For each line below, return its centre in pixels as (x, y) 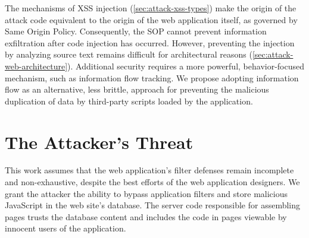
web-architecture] (36, 66)
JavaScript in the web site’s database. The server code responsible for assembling (153, 205)
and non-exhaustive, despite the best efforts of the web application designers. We (152, 182)
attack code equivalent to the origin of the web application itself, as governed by (151, 19)
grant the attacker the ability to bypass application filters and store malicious (146, 193)
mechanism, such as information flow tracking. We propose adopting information (152, 77)
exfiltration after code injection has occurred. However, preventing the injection (150, 42)
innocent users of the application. (65, 228)
